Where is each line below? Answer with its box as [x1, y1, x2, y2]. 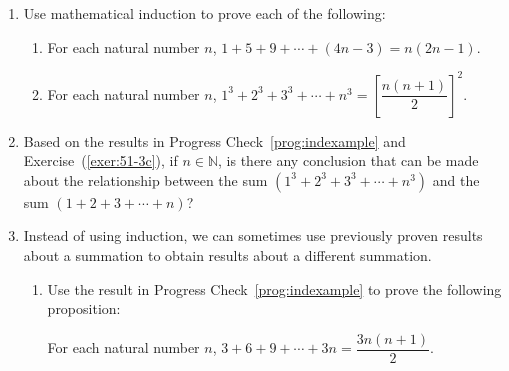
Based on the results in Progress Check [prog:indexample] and [23, 130, 406, 151]
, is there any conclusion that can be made [218, 150, 479, 171]
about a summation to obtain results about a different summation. [23, 245, 432, 266]
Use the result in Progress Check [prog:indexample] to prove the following [47, 278, 502, 299]
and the [432, 169, 480, 190]
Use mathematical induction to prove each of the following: [23, 3, 386, 23]
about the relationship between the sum [23, 169, 268, 190]
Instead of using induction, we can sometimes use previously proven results [23, 225, 483, 246]
